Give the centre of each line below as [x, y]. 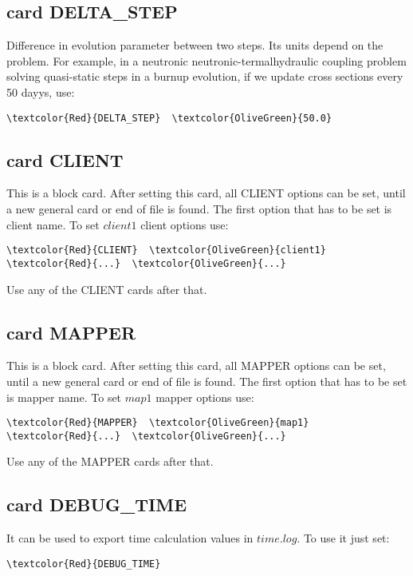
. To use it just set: [343, 538]
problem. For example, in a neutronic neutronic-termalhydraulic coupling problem [206, 60]
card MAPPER [71, 332]
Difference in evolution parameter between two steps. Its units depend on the [195, 45]
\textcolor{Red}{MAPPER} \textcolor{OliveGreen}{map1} [158, 423]
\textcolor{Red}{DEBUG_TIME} [84, 564]
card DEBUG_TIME [97, 504]
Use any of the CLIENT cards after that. [107, 289]
